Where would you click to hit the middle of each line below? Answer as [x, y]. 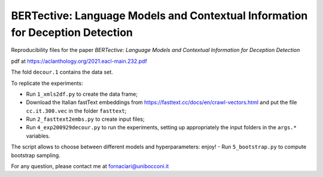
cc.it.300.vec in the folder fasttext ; [76, 111]
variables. [38, 136]
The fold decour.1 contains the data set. [62, 72]
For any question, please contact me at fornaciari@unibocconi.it [90, 166]
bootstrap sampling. [36, 155]
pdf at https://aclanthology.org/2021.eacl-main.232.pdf [79, 61]
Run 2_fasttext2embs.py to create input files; [85, 119]
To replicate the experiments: [47, 83]
